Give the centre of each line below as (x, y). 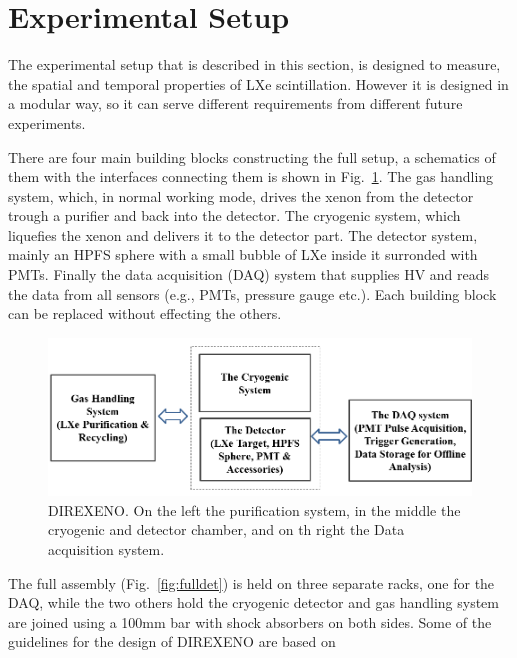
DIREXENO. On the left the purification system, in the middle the (254, 509)
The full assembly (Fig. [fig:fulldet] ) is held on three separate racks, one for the (251, 582)
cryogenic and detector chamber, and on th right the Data (226, 529)
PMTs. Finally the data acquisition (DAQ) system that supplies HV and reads (249, 274)
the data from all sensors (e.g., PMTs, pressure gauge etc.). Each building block (252, 293)
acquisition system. (106, 549)
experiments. (47, 122)
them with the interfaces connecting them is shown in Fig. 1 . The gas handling (251, 176)
